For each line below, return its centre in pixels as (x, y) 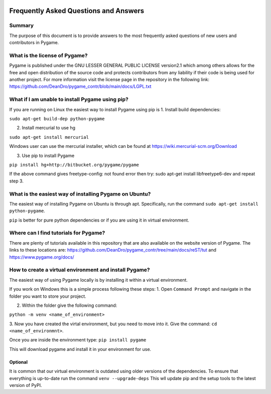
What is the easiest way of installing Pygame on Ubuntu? (80, 194)
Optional (18, 362)
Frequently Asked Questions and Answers (77, 11)
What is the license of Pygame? (48, 55)
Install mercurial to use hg (48, 128)
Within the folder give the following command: (70, 305)
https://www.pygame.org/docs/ (42, 257)
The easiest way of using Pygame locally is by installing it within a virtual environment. (99, 280)
